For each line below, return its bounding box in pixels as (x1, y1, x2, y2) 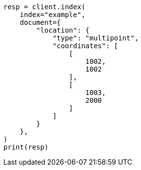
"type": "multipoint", (53, 34, 139, 42)
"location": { (36, 26, 90, 34)
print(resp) (3, 143, 49, 151)
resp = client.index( (3, 3, 86, 11)
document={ (19, 19, 61, 26)
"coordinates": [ (53, 42, 119, 50)
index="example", (19, 11, 86, 19)
